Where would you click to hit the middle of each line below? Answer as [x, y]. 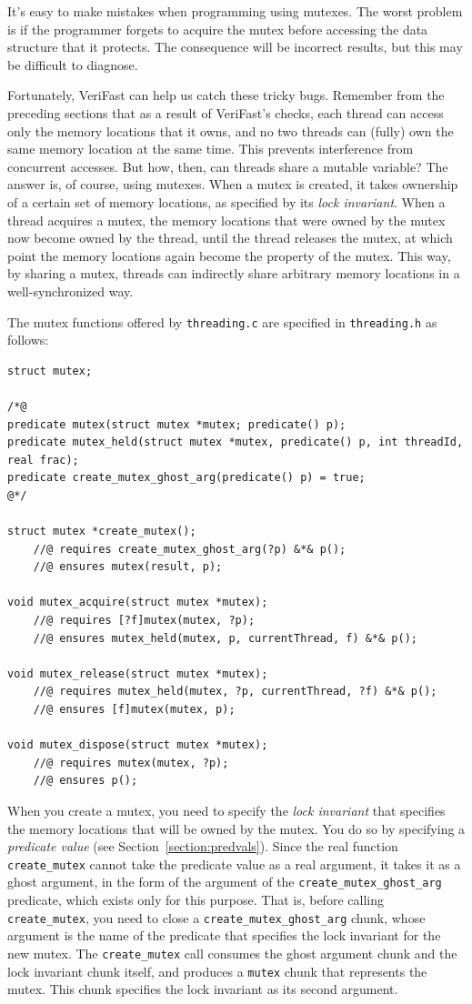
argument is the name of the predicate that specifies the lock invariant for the [224, 935]
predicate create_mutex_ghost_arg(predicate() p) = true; [186, 478]
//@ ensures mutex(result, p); [128, 567]
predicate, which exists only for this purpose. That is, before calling [196, 900]
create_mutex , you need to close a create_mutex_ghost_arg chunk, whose [216, 917]
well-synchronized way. [70, 291]
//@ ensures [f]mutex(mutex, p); [134, 710]
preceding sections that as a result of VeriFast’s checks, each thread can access [226, 112]
